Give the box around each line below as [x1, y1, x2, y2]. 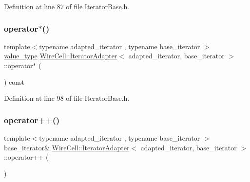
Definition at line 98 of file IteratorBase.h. [4, 93, 130, 103]
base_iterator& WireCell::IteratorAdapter [4, 142, 130, 152]
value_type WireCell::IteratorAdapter [4, 51, 117, 61]
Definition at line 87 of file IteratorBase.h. [4, 1, 130, 11]
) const [4, 76, 25, 87]
